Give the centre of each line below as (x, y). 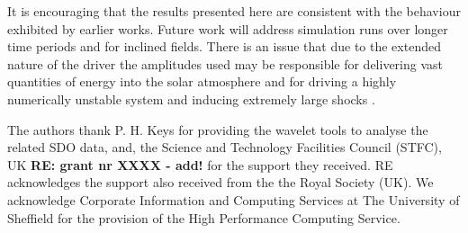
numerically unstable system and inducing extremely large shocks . (191, 99)
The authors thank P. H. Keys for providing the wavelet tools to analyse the (218, 129)
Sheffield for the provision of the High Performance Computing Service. (204, 217)
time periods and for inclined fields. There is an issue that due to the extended (224, 46)
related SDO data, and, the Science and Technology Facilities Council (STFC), (225, 147)
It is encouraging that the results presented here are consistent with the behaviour (234, 11)
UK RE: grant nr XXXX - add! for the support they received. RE (200, 164)
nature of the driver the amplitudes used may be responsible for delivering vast (225, 63)
